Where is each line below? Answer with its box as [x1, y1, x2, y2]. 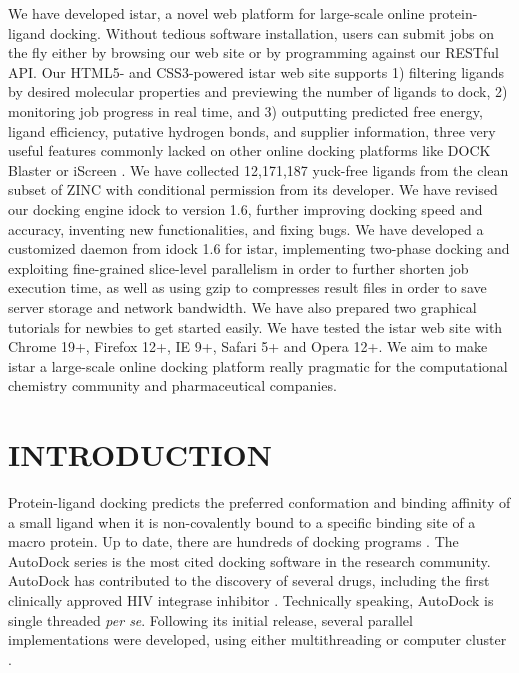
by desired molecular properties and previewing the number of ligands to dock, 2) [8, 81, 508, 102]
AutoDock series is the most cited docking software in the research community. [8, 550, 491, 571]
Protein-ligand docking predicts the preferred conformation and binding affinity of [8, 492, 511, 512]
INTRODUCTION [8, 434, 273, 475]
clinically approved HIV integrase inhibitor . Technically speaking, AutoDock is [8, 589, 494, 610]
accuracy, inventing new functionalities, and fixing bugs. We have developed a [8, 218, 484, 239]
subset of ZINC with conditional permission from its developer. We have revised [8, 179, 498, 200]
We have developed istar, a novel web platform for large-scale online [8, 3, 425, 23]
